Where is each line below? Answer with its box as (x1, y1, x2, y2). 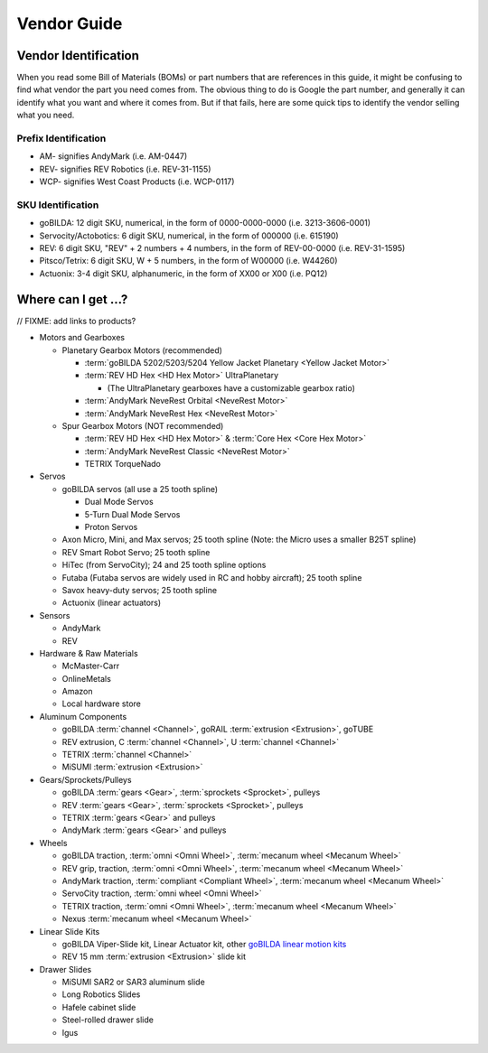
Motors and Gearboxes (39, 332, 126, 343)
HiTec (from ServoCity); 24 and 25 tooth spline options (61, 560, 267, 571)
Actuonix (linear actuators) (61, 597, 162, 609)
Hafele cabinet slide (61, 1002, 136, 1012)
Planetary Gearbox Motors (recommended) (61, 344, 223, 356)
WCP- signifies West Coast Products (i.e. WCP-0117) (39, 176, 235, 187)
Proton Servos (84, 522, 138, 533)
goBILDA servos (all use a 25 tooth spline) (61, 483, 219, 494)
